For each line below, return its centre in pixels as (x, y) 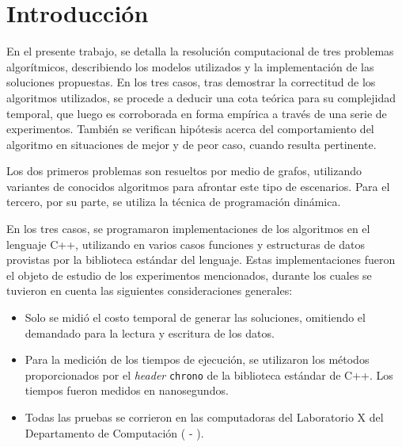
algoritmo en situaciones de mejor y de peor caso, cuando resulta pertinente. (192, 144)
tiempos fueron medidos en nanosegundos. (127, 390)
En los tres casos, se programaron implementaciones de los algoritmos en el (188, 229)
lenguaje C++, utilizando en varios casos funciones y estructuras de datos (186, 244)
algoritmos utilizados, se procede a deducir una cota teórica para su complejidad (201, 97)
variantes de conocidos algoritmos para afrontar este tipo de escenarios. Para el (198, 186)
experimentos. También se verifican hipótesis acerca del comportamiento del (190, 129)
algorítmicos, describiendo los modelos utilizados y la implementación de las (190, 66)
